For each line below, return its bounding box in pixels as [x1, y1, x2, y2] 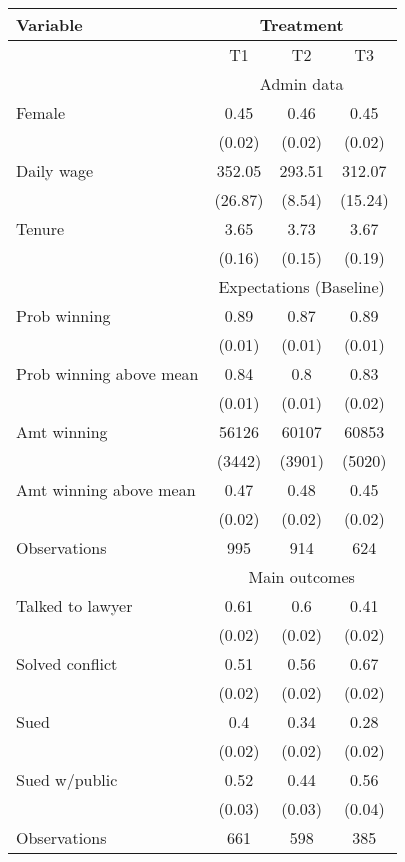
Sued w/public [16, 768, 118, 791]
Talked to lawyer [16, 594, 133, 617]
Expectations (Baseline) [218, 275, 385, 298]
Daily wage [16, 159, 94, 182]
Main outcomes [248, 565, 355, 588]
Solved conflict [16, 652, 118, 675]
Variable [16, 13, 83, 36]
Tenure [16, 217, 65, 240]
